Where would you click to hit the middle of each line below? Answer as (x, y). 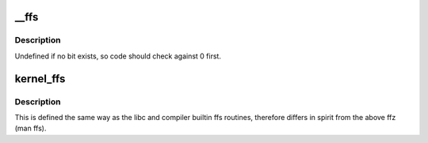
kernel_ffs (40, 79)
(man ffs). (31, 128)
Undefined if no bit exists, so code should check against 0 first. (118, 56)
